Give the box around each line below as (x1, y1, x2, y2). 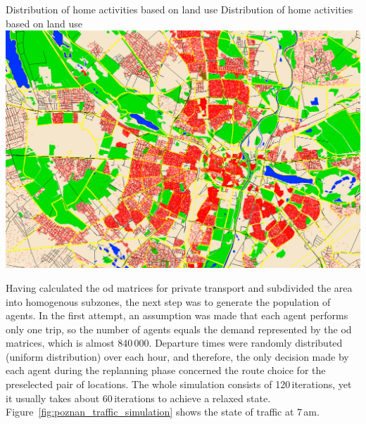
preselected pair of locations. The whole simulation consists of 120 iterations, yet (6, 377, 352, 392)
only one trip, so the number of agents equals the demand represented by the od (6, 321, 352, 336)
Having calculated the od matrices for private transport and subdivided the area (6, 280, 353, 295)
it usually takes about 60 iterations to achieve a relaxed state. (6, 390, 271, 405)
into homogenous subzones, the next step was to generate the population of (6, 294, 331, 309)
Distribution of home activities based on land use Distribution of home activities (6, 2, 353, 16)
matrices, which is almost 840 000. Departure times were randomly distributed (6, 335, 343, 350)
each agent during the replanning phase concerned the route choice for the (6, 363, 326, 378)
